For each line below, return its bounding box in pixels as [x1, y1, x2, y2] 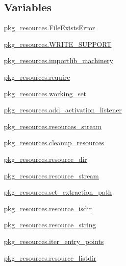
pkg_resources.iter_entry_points [4, 236, 104, 246]
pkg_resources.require [4, 71, 70, 82]
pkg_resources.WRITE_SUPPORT [4, 39, 112, 49]
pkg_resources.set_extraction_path [4, 187, 112, 197]
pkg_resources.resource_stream [4, 170, 99, 180]
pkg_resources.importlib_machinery [4, 55, 113, 66]
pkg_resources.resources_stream [4, 121, 102, 131]
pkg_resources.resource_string [4, 220, 96, 230]
